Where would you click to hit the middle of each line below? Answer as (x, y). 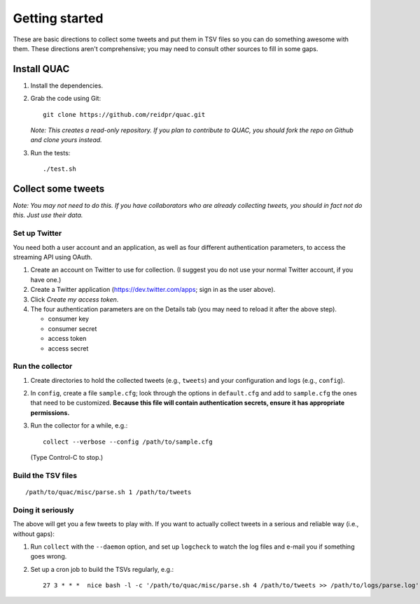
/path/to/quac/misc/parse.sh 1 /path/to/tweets (108, 492)
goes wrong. (49, 556)
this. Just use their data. (48, 215)
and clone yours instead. (66, 140)
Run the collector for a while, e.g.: (79, 426)
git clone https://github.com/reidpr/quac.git (124, 114)
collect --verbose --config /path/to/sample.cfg (128, 442)
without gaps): (34, 534)
